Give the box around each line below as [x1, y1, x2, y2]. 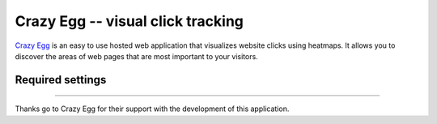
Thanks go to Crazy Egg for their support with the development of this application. [15, 104, 290, 113]
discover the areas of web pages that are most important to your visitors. [15, 51, 258, 61]
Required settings [15, 73, 107, 87]
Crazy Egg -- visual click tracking [15, 12, 244, 30]
